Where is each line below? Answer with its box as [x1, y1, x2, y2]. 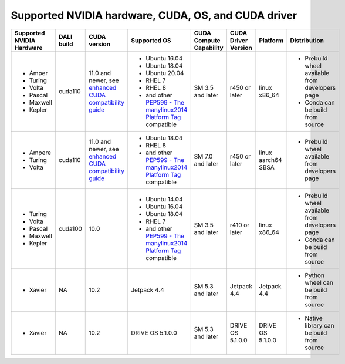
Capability [194, 43, 224, 52]
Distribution [290, 36, 324, 44]
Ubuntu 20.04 [146, 69, 184, 77]
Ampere [29, 149, 51, 157]
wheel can [305, 278, 334, 287]
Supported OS [131, 36, 171, 44]
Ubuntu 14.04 [146, 195, 183, 203]
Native [305, 314, 323, 322]
